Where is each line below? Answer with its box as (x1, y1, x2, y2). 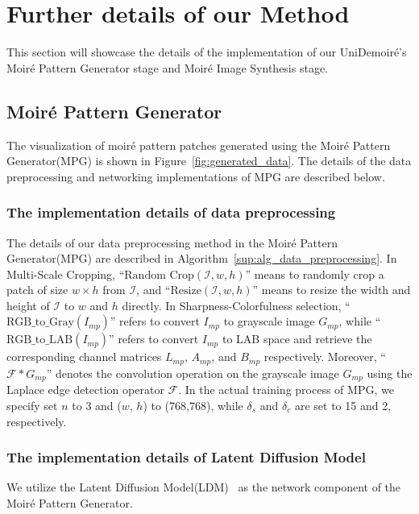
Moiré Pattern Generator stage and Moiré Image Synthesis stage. (6, 59, 328, 76)
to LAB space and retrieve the (222, 330, 372, 347)
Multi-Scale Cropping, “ (6, 265, 125, 282)
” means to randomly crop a (245, 265, 384, 282)
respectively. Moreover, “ (263, 348, 386, 365)
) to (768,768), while (143, 396, 243, 413)
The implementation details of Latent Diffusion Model (6, 447, 366, 467)
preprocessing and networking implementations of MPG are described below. (6, 168, 385, 184)
